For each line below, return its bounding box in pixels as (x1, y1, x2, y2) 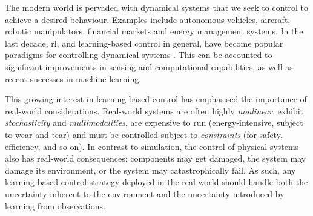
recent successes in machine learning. (5, 72, 142, 85)
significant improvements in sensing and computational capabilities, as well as (5, 60, 293, 73)
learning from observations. (5, 199, 105, 212)
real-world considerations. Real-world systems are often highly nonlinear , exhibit (5, 104, 303, 117)
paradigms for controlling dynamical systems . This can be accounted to (5, 48, 272, 61)
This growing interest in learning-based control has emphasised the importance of (5, 93, 307, 105)
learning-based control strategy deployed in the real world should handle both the (5, 175, 308, 188)
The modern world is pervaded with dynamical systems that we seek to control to (5, 1, 308, 13)
